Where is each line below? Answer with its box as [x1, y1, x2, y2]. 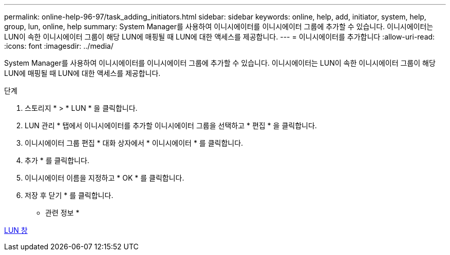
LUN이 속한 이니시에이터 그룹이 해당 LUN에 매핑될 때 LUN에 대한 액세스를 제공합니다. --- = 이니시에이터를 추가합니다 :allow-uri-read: [4, 32, 435, 41]
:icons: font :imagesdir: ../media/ [4, 42, 114, 50]
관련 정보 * [45, 208, 80, 217]
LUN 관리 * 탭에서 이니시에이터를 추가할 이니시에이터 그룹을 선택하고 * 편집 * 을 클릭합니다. [25, 121, 317, 130]
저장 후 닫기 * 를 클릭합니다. [25, 191, 114, 200]
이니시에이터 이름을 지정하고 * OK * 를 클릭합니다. [25, 173, 184, 182]
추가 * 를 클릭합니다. [25, 156, 89, 165]
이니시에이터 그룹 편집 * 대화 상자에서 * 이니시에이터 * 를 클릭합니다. [25, 139, 243, 147]
